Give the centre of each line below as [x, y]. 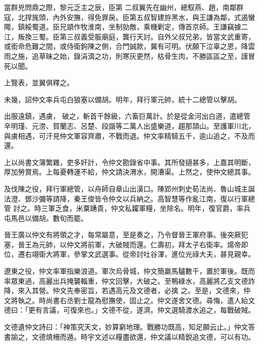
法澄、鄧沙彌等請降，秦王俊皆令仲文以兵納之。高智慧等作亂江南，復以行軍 [126, 198]
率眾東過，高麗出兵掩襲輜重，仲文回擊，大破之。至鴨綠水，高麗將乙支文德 [126, 280]
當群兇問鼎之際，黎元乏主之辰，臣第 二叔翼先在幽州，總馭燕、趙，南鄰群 [124, 7]
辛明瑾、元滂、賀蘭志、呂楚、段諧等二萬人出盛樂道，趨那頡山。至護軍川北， [129, 125]
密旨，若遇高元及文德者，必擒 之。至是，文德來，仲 [165, 290]
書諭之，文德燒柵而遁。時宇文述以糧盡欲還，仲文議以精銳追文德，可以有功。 [129, 336]
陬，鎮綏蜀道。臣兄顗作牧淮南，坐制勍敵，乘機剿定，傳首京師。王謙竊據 [123, 27]
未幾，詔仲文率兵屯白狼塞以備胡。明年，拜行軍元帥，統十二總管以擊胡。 [123, 99]
